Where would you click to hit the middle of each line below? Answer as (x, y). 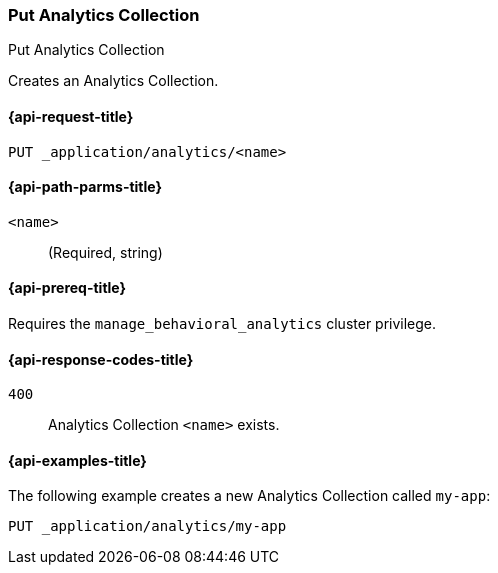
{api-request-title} (71, 116)
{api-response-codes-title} (101, 359)
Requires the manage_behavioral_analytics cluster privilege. (222, 324)
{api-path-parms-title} (85, 187)
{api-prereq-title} (67, 288)
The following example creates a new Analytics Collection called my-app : (249, 496)
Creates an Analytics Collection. (113, 81)
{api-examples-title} (77, 460)
